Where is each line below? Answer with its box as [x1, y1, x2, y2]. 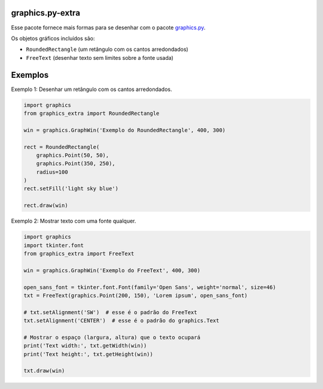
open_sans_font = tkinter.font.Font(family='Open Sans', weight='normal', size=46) [23, 284, 276, 290]
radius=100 [36, 168, 68, 175]
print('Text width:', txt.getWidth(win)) [23, 342, 147, 350]
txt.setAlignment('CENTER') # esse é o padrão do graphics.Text [23, 317, 220, 324]
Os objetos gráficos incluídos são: [11, 35, 95, 42]
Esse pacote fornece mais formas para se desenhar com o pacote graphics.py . [11, 24, 206, 31]
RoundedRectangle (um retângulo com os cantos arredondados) [26, 45, 188, 53]
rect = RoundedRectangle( [23, 144, 100, 150]
